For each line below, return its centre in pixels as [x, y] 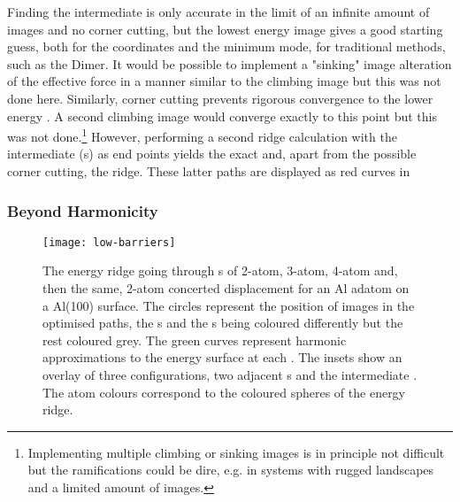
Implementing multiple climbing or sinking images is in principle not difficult [236, 452]
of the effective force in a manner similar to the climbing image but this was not [224, 81]
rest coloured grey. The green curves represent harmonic [195, 340]
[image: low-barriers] [109, 242]
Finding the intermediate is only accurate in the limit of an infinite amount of [218, 12]
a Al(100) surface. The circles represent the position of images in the [229, 305]
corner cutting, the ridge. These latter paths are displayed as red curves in [209, 171]
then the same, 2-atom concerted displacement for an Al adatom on [226, 288]
